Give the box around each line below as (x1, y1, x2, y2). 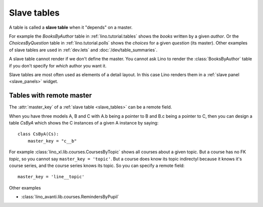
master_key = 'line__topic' (18, 174, 85, 180)
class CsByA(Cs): (18, 131, 59, 137)
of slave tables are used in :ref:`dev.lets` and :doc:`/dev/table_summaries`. (9, 47, 158, 53)
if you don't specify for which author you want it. (9, 62, 107, 68)
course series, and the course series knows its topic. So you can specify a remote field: (9, 163, 185, 168)
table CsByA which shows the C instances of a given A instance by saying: (9, 120, 159, 125)
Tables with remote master (9, 91, 92, 100)
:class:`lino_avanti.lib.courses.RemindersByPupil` (21, 194, 119, 200)
